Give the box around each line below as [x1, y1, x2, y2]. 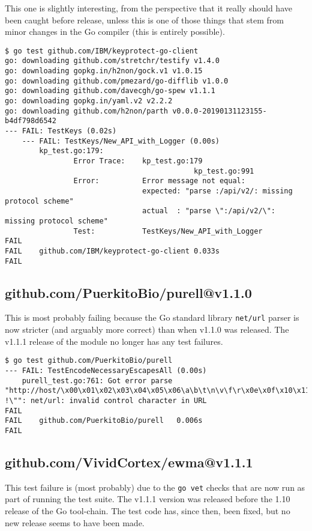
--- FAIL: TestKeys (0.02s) [5, 127, 117, 136]
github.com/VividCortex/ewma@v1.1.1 [5, 452, 253, 471]
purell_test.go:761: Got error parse [22, 376, 173, 385]
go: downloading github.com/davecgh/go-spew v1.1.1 [5, 86, 215, 96]
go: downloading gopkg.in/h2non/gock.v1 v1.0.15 [5, 67, 203, 76]
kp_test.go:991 [194, 166, 254, 175]
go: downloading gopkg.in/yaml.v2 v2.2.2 [5, 97, 173, 106]
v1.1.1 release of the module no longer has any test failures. [5, 335, 223, 347]
